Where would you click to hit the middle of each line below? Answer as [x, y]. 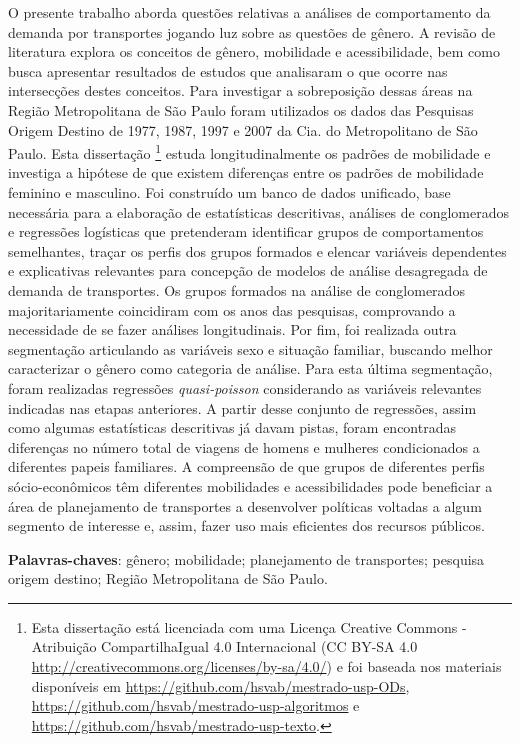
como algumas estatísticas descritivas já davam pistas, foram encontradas [232, 427]
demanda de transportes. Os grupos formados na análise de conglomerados [236, 289]
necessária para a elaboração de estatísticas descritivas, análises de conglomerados [259, 211]
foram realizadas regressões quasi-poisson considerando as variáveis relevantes [245, 387]
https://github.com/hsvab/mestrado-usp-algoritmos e [195, 705]
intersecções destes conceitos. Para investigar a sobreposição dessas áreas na [240, 90]
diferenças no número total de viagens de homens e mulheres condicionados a [244, 446]
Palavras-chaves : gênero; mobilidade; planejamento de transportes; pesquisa [246, 558]
